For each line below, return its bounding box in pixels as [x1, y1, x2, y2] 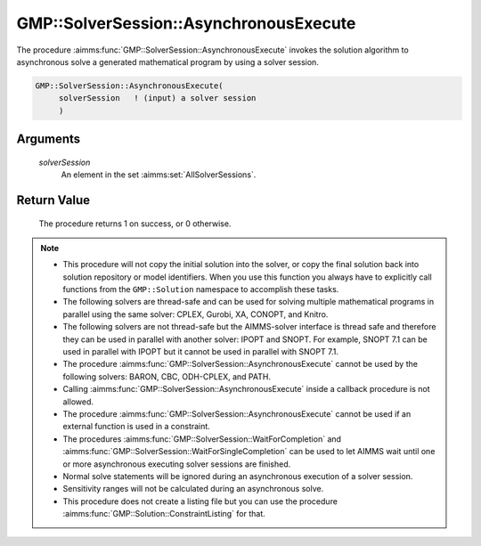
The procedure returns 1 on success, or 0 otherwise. [38, 218, 232, 229]
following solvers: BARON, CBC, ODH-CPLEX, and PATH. [62, 371, 272, 382]
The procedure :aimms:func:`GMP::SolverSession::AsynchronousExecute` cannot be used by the [62, 359, 419, 370]
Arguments [16, 132, 81, 147]
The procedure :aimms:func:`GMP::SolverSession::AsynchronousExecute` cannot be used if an [62, 408, 412, 419]
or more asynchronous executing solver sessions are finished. [62, 459, 291, 469]
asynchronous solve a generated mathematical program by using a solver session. [16, 56, 320, 67]
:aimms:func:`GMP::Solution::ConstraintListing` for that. [62, 509, 266, 519]
